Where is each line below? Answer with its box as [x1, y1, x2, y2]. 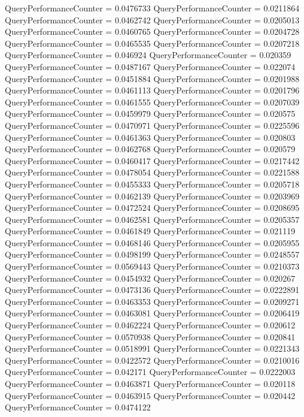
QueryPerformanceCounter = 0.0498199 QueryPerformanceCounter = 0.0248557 [5, 248, 300, 261]
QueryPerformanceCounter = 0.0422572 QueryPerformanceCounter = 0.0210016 [5, 353, 300, 366]
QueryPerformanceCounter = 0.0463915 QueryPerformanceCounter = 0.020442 [5, 389, 296, 401]
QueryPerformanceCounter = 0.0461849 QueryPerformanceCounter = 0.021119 [5, 225, 296, 237]
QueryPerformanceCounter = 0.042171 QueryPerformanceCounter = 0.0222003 [5, 365, 296, 378]
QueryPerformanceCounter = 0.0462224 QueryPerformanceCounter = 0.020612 [5, 319, 296, 331]
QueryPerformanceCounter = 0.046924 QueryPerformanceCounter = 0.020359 [5, 49, 291, 61]
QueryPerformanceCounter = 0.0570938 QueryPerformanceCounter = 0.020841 [5, 330, 296, 343]
